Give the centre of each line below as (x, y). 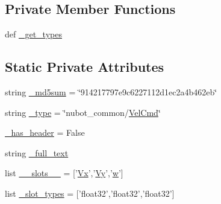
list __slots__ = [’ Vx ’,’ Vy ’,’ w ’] (64, 173)
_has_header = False (45, 132)
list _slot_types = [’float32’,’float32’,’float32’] (90, 193)
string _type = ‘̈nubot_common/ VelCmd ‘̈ (83, 112)
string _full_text (37, 152)
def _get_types (33, 34)
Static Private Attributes (85, 67)
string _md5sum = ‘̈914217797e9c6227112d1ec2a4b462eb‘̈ (111, 92)
